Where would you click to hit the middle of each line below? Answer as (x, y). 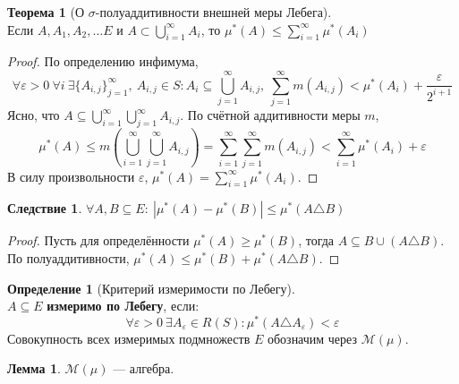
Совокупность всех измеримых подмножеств (129, 338)
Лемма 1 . (34, 368)
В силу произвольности (71, 176)
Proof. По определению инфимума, (103, 61)
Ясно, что (34, 115)
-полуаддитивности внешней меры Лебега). (213, 12)
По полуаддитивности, (68, 257)
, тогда (316, 240)
